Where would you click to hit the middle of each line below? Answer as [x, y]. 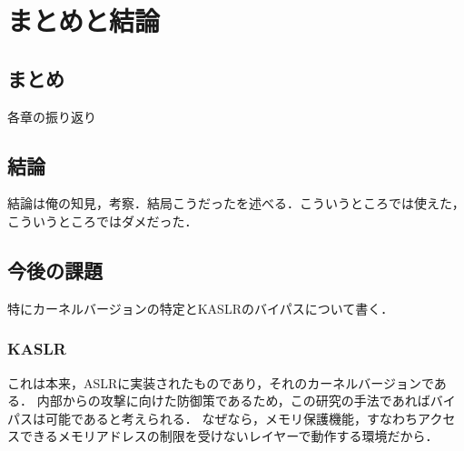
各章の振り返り [52, 116]
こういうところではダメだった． [103, 220]
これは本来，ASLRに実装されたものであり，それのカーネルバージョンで [221, 382]
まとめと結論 [84, 20]
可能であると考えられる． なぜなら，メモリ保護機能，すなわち [232, 418]
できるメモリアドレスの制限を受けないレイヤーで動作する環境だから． [229, 436]
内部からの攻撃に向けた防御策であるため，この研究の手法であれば [233, 401]
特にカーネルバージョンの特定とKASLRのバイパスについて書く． [201, 308]
